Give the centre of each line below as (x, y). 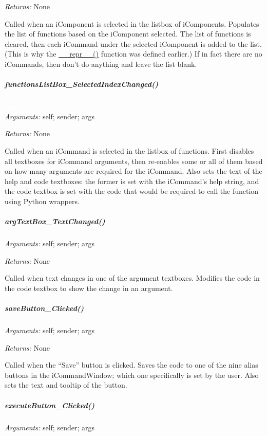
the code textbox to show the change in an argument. (89, 288)
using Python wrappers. (42, 201)
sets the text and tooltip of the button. (66, 385)
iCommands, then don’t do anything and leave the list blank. (101, 63)
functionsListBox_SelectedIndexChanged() (82, 84)
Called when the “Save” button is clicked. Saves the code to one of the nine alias (131, 365)
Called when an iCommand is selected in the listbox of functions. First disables (129, 150)
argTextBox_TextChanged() (55, 221)
